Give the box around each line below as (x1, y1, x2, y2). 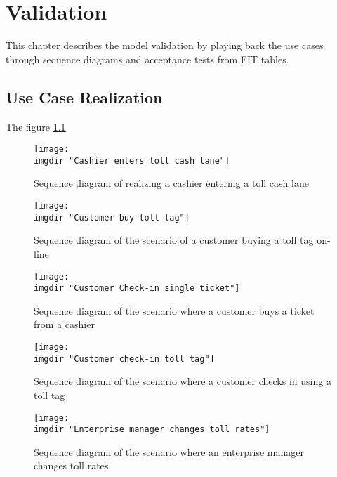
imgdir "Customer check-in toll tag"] (34, 353, 215, 364)
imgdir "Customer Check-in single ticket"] (34, 283, 240, 294)
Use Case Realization (6, 86, 163, 107)
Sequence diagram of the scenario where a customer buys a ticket (34, 303, 315, 318)
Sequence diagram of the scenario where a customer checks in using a (34, 374, 331, 388)
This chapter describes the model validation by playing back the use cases (6, 38, 324, 53)
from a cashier (34, 317, 95, 332)
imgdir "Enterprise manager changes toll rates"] (34, 424, 270, 435)
